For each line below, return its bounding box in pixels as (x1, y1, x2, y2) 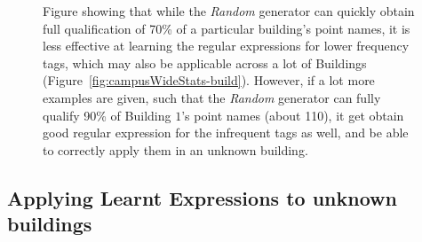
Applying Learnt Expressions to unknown (7, 183, 397, 211)
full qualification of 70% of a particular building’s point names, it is (43, 19, 410, 37)
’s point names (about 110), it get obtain (181, 105, 404, 124)
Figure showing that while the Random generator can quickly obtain (43, 2, 415, 20)
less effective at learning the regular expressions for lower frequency (43, 36, 410, 55)
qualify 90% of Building (43, 105, 171, 124)
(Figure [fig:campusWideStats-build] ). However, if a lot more (43, 71, 375, 90)
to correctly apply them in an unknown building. (43, 140, 308, 159)
